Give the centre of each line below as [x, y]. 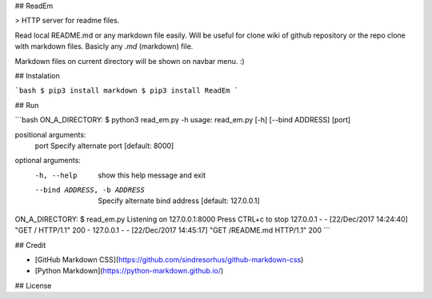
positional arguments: [50, 134]
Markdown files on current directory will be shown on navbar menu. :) [130, 61]
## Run [27, 105]
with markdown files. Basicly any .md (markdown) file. [104, 46]
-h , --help [56, 175]
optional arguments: [48, 161]
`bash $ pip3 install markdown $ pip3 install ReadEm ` [127, 91]
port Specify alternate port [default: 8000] [104, 146]
